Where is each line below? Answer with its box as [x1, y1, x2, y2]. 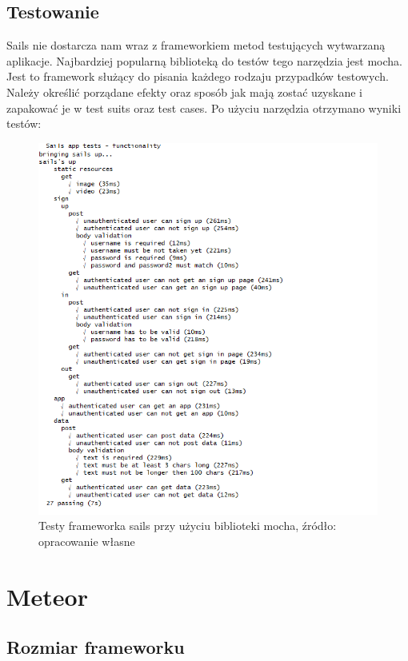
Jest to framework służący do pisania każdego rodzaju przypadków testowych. [6, 68, 389, 85]
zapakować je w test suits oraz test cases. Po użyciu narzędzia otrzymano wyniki [6, 99, 402, 116]
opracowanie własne [38, 532, 135, 549]
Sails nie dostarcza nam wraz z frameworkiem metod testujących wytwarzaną [6, 37, 386, 54]
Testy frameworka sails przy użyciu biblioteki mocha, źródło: [38, 517, 337, 534]
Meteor [6, 579, 88, 612]
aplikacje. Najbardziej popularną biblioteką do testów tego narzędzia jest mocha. [6, 52, 402, 69]
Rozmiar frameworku [6, 635, 185, 659]
